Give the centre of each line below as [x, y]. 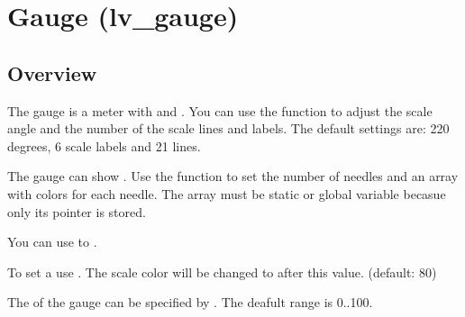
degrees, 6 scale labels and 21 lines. [104, 145]
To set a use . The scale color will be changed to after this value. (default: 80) [222, 272]
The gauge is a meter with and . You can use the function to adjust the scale [220, 110]
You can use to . [52, 242]
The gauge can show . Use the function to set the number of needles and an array [233, 176]
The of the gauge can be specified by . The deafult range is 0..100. [190, 302]
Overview [52, 72]
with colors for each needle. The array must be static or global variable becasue [227, 193]
